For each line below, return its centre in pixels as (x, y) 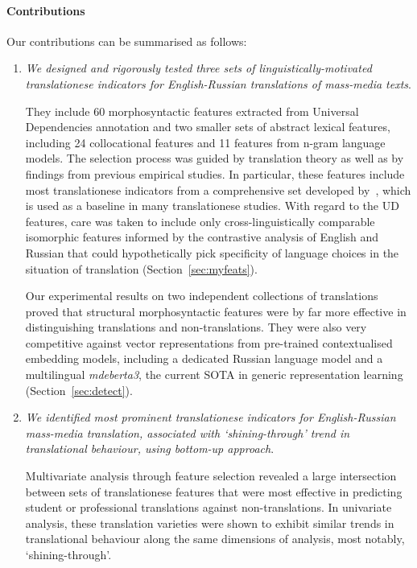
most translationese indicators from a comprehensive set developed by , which (218, 189)
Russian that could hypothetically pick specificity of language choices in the (212, 252)
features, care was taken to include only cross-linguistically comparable (200, 221)
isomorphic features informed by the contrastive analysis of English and (202, 237)
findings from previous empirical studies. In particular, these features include (215, 173)
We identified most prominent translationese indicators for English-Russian (211, 417)
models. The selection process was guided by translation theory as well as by (215, 158)
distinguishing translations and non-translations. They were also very (196, 327)
